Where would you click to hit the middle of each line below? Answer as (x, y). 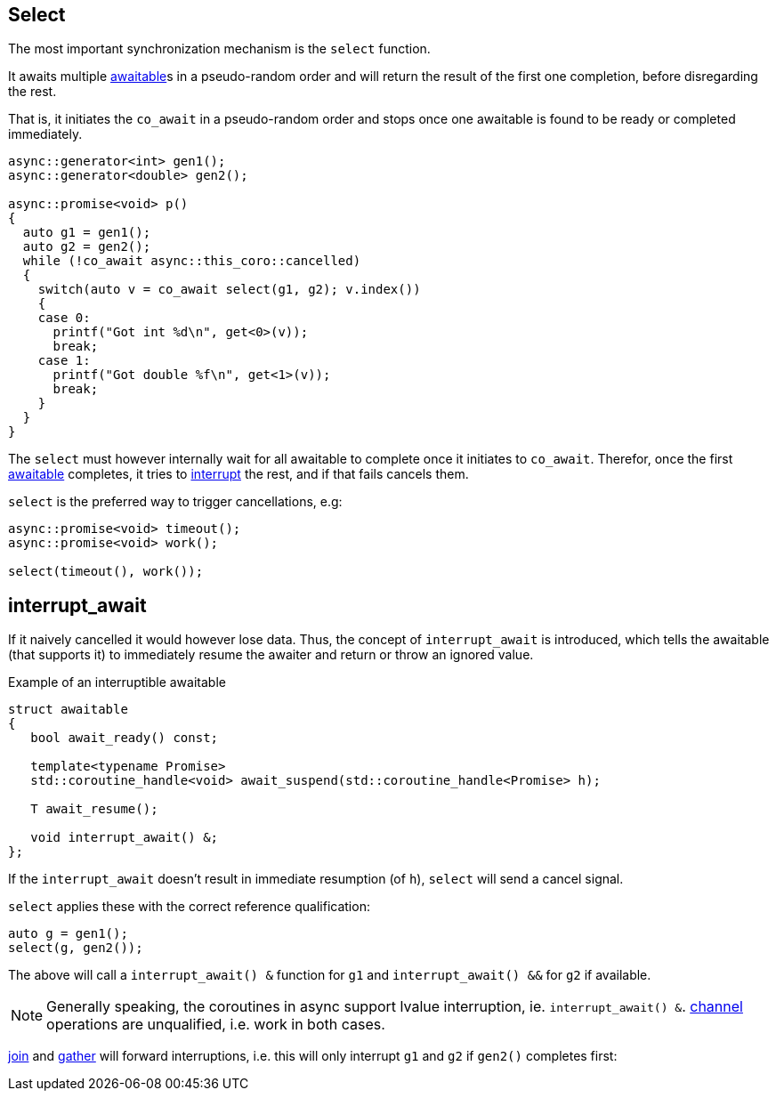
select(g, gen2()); (76, 948)
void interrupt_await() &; (125, 838)
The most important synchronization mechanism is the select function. (219, 49)
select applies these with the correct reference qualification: (189, 907)
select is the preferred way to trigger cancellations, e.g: (175, 502)
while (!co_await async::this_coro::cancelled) (192, 261)
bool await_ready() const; (125, 738)
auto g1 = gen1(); (87, 233)
